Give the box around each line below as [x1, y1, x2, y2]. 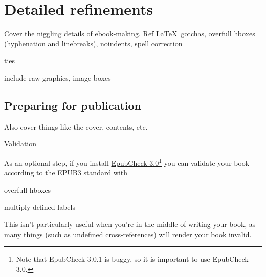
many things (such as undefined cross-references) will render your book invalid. [4, 229, 252, 239]
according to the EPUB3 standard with [4, 167, 128, 178]
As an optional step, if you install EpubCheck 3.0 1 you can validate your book [4, 156, 250, 168]
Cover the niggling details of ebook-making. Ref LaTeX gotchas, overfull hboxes [4, 28, 255, 39]
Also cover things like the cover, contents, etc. [4, 121, 148, 132]
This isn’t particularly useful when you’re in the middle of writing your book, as [4, 218, 256, 229]
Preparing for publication [4, 97, 142, 113]
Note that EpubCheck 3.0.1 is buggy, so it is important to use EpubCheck [16, 254, 249, 264]
